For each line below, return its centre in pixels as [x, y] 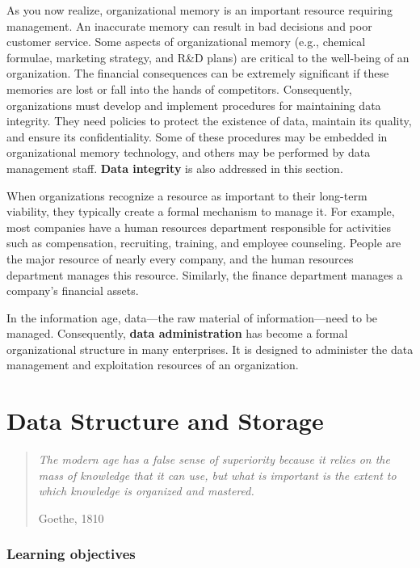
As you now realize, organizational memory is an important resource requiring [200, 10]
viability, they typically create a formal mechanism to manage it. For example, [201, 211]
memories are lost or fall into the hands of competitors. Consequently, [179, 88]
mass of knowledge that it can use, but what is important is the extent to [217, 475]
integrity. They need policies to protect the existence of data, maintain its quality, [209, 121]
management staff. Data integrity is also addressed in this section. [175, 168]
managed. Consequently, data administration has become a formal [177, 333]
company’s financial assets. [73, 290]
